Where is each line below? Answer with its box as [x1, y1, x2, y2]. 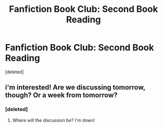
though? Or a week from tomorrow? [5, 91, 118, 100]
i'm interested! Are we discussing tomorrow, [5, 83, 146, 92]
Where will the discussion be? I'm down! [12, 117, 95, 123]
